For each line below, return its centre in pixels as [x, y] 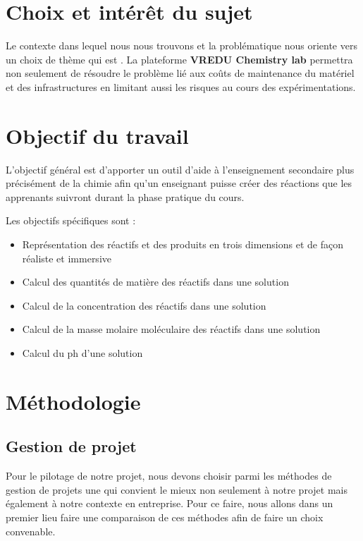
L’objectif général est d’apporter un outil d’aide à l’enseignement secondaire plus [180, 169]
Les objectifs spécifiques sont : [71, 220]
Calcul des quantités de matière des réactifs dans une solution [155, 282]
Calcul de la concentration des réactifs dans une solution [144, 305]
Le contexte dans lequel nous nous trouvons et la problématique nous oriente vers [181, 45]
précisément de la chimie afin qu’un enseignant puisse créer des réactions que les [179, 183]
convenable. [31, 531]
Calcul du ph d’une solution [82, 352]
